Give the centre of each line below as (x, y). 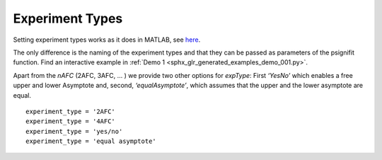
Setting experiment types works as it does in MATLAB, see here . (107, 40)
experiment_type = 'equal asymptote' (91, 141)
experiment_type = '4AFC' (71, 121)
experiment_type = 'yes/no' (74, 131)
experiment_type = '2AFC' (71, 111)
